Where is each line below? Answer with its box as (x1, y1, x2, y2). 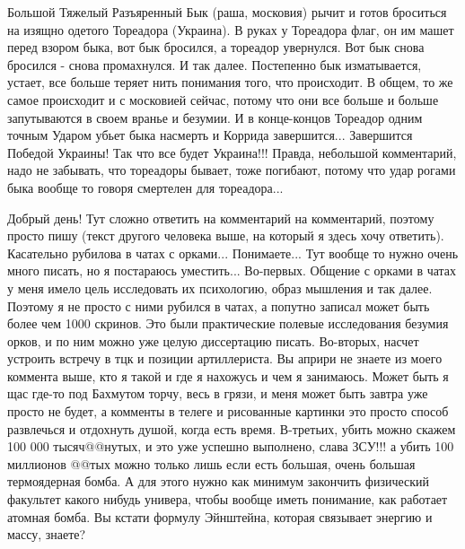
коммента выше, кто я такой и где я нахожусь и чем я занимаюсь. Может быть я (7, 366, 449, 385)
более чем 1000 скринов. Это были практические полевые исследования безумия (7, 314, 449, 333)
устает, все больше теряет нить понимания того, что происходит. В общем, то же (7, 73, 453, 91)
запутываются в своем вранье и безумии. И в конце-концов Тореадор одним (7, 108, 423, 126)
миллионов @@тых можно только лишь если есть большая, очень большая (7, 454, 416, 473)
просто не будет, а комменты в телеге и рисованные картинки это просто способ (7, 402, 449, 421)
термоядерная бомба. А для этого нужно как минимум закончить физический (7, 472, 430, 491)
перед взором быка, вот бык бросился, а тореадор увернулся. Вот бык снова (7, 38, 425, 57)
